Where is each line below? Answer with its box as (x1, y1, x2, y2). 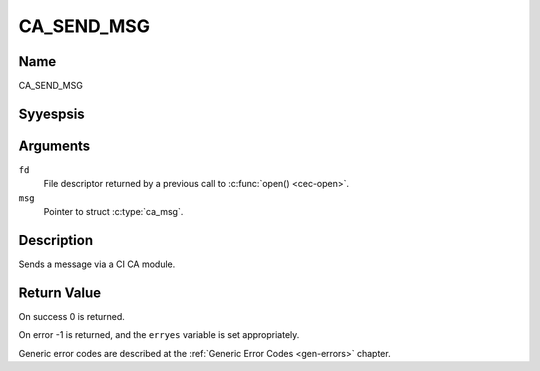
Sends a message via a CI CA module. (18, 258, 176, 270)
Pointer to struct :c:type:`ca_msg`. (43, 206, 184, 218)
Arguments (18, 137, 91, 154)
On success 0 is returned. (18, 310, 125, 322)
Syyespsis (18, 105, 85, 122)
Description (18, 231, 94, 249)
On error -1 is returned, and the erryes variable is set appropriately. (18, 329, 300, 341)
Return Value (18, 284, 102, 301)
